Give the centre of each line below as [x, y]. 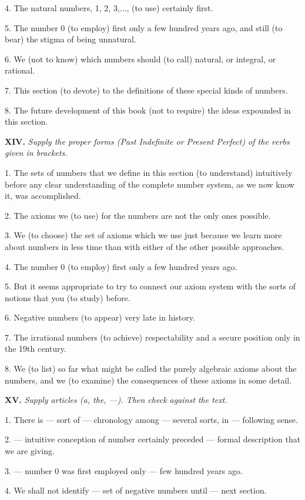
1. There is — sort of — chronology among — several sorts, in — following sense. [151, 419]
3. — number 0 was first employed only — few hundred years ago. [124, 470]
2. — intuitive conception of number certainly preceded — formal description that [153, 439]
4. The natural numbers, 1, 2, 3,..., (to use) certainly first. [109, 8]
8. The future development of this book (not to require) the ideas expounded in [148, 110]
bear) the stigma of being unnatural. [71, 39]
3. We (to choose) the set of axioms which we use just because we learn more [143, 235]
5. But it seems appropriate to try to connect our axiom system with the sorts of [150, 286]
